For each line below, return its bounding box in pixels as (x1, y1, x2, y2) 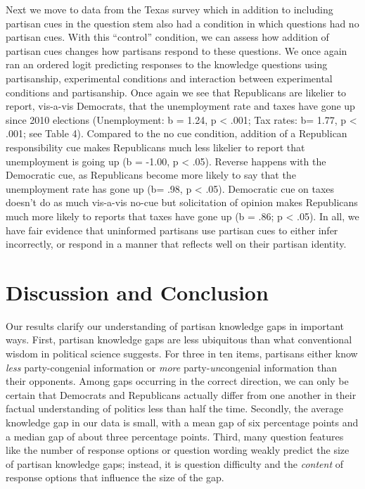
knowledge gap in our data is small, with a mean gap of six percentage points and (6, 414, 359, 429)
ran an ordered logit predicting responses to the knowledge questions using (6, 57, 328, 72)
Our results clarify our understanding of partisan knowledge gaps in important (6, 318, 345, 333)
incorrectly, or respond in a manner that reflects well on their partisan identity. (6, 236, 347, 251)
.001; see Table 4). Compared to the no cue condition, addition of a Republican (6, 126, 347, 141)
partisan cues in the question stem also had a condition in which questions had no (6, 15, 359, 30)
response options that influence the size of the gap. (6, 470, 224, 485)
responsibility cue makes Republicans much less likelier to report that (6, 139, 305, 154)
